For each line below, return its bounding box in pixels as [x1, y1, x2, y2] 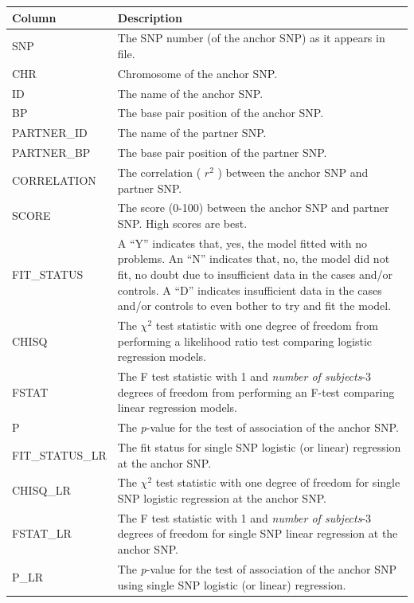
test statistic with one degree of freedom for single [155, 474, 400, 491]
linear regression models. [117, 399, 237, 416]
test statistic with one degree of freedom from [155, 317, 378, 334]
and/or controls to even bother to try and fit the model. [117, 297, 392, 314]
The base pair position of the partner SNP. [117, 144, 327, 161]
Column [12, 9, 57, 25]
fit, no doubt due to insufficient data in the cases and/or [117, 266, 393, 283]
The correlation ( [117, 164, 201, 180]
